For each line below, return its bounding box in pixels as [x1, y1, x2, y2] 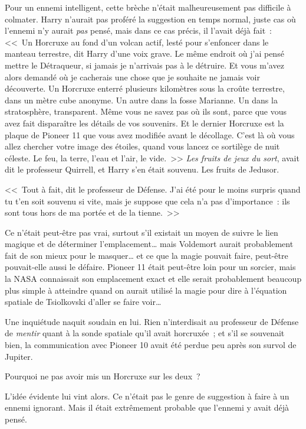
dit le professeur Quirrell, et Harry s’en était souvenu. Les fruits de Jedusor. [5, 163, 279, 175]
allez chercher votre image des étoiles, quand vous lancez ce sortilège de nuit [5, 140, 280, 152]
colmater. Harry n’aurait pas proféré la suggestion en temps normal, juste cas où [5, 12, 296, 25]
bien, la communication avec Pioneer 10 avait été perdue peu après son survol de [5, 339, 297, 351]
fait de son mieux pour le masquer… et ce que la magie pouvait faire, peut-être [5, 249, 288, 261]
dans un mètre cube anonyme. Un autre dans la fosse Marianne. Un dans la [5, 93, 278, 106]
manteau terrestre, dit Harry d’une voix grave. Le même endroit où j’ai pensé [5, 47, 284, 60]
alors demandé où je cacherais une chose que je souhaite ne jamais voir [5, 70, 260, 83]
